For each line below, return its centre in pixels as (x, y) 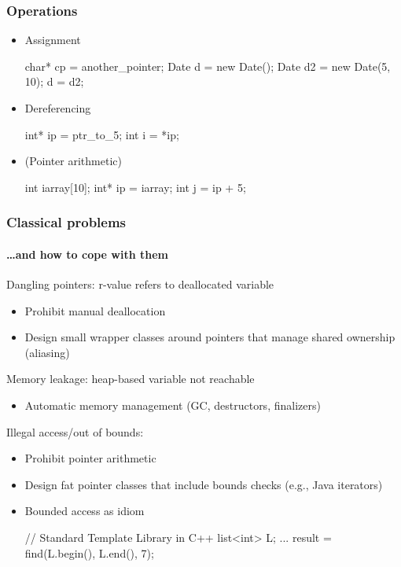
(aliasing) (47, 352)
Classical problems (66, 222)
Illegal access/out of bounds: (75, 431)
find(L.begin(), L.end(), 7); (89, 552)
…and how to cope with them (88, 254)
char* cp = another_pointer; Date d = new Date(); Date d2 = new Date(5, (208, 66)
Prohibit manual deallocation (95, 310)
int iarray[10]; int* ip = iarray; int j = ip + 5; (135, 187)
